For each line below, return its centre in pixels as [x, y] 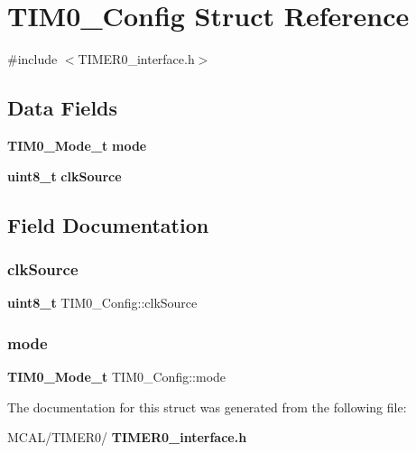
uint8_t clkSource [65, 176]
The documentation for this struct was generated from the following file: [207, 407]
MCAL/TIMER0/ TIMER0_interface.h [127, 437]
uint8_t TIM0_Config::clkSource [102, 303]
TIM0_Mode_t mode [77, 145]
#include [32, 59]
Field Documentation [108, 224]
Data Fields [63, 108]
